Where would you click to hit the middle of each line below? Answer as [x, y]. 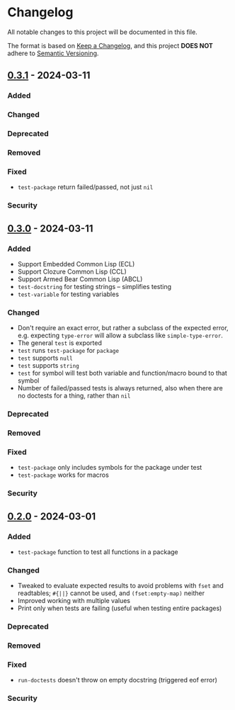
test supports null [45, 358]
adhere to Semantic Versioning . [53, 53]
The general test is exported [60, 343]
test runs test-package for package [68, 351]
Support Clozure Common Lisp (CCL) [72, 271]
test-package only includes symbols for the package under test [110, 468]
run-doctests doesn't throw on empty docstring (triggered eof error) [117, 680]
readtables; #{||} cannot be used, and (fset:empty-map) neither [111, 593]
